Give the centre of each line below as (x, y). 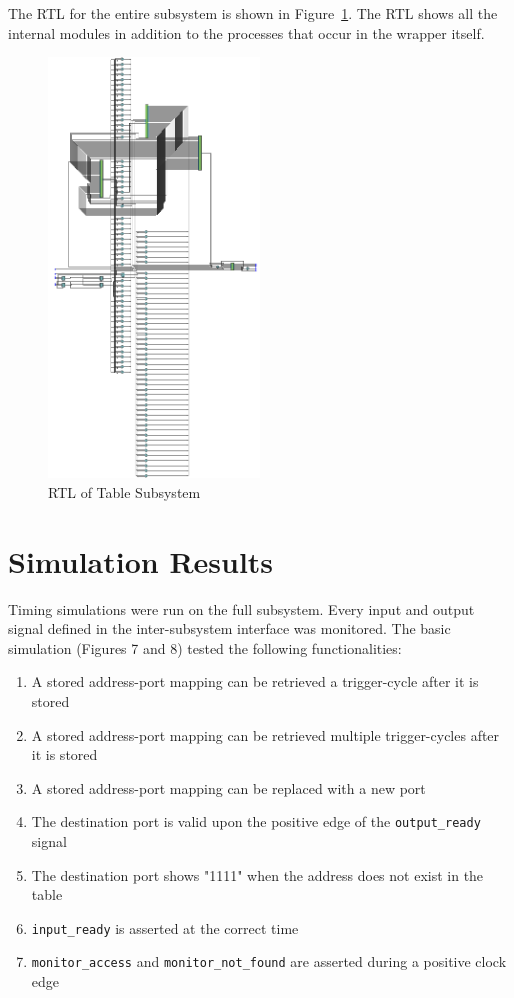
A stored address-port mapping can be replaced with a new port (228, 787)
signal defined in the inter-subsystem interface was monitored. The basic (229, 628)
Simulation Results (141, 560)
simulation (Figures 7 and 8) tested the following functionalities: (205, 647)
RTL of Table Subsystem (124, 491)
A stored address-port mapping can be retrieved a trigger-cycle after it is (255, 681)
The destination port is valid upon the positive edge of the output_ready (256, 821)
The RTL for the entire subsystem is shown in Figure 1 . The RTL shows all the (253, 13)
